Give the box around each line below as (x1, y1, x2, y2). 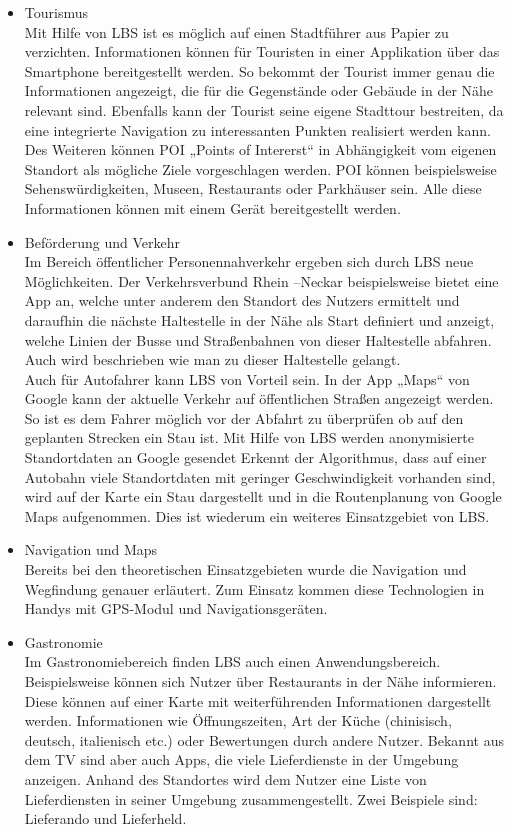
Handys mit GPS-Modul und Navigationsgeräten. (24, 598, 328, 619)
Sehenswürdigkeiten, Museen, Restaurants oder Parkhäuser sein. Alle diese (24, 178, 482, 199)
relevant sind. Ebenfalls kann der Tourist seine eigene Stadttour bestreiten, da (24, 99, 504, 120)
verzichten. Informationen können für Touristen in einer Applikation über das (24, 41, 500, 62)
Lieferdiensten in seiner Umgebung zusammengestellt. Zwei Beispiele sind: (24, 788, 478, 809)
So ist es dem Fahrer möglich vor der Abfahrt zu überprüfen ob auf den (24, 407, 464, 428)
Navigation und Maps (24, 539, 158, 560)
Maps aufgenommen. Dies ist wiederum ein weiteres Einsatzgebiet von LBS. (24, 505, 490, 526)
